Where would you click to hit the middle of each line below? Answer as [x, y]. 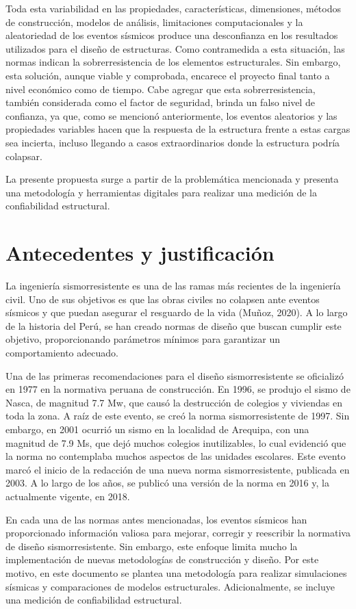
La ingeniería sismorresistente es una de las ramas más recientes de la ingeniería [173, 286]
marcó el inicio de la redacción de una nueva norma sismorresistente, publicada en [178, 469]
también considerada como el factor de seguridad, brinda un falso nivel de [160, 102]
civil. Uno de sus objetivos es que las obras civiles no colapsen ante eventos [163, 299]
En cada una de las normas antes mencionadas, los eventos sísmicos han [156, 519]
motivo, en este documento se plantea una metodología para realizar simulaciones [176, 572]
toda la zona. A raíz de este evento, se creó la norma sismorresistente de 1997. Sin [178, 416]
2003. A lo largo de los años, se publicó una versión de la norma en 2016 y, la [167, 483]
